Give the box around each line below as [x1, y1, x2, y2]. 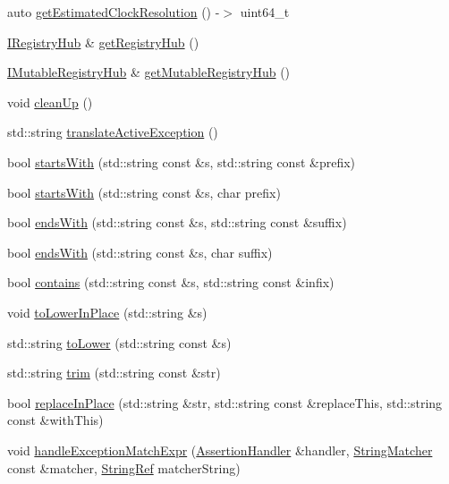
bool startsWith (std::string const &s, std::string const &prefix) [7, 152, 356, 171]
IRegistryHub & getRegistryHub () [7, 32, 199, 51]
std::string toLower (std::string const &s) [7, 333, 232, 352]
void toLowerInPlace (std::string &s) [7, 302, 208, 321]
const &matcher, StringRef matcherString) [7, 458, 241, 477]
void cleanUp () [7, 92, 93, 111]
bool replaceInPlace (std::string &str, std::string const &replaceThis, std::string [7, 393, 443, 412]
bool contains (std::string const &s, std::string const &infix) [7, 273, 335, 292]
